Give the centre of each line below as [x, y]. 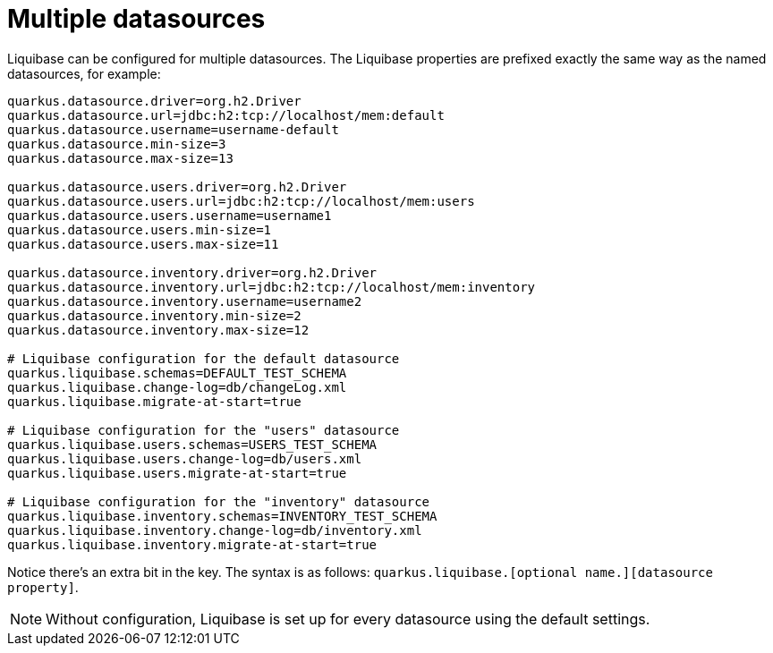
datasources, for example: [84, 73]
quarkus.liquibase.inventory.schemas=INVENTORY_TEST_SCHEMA [222, 516]
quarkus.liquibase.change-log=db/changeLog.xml [177, 387]
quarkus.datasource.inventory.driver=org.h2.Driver [192, 272]
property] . [43, 587]
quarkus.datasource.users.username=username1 [170, 215]
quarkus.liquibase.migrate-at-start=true [154, 401]
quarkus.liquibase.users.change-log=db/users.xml [185, 458]
